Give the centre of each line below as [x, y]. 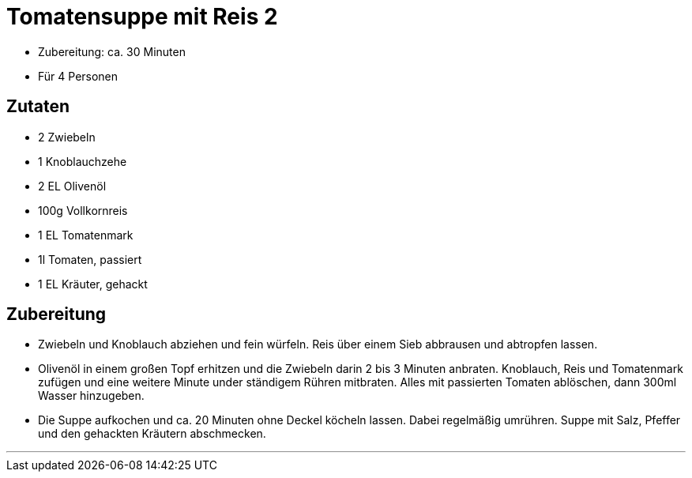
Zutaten [38, 107]
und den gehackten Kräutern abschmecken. [152, 434]
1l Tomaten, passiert [90, 259]
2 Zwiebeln [67, 137]
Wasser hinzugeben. [91, 396]
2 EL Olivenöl [72, 186]
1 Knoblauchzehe [83, 161]
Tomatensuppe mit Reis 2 [142, 17]
